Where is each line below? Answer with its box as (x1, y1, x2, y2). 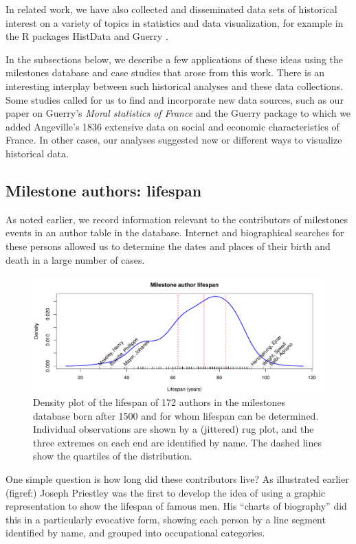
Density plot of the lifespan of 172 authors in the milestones (33, 395, 285, 409)
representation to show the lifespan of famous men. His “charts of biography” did (5, 499, 347, 513)
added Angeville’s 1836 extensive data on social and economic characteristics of (5, 119, 340, 133)
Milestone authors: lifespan (5, 179, 202, 201)
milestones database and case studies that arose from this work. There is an (5, 65, 324, 80)
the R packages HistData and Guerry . (5, 29, 168, 43)
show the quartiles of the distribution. (33, 449, 192, 463)
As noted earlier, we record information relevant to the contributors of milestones (5, 212, 348, 226)
